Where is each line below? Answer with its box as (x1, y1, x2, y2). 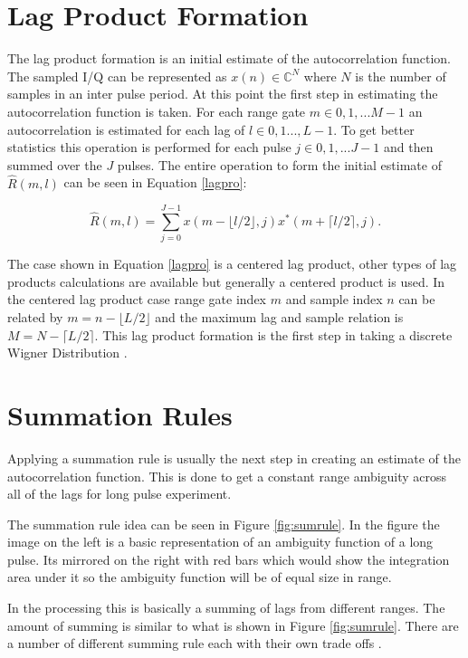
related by (7, 308, 63, 326)
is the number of (355, 66, 446, 85)
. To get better (333, 119, 415, 138)
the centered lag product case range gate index (7, 290, 267, 309)
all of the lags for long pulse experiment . (7, 484, 232, 503)
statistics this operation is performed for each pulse (7, 138, 291, 157)
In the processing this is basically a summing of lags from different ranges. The (7, 598, 445, 617)
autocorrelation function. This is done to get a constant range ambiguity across (7, 466, 447, 485)
